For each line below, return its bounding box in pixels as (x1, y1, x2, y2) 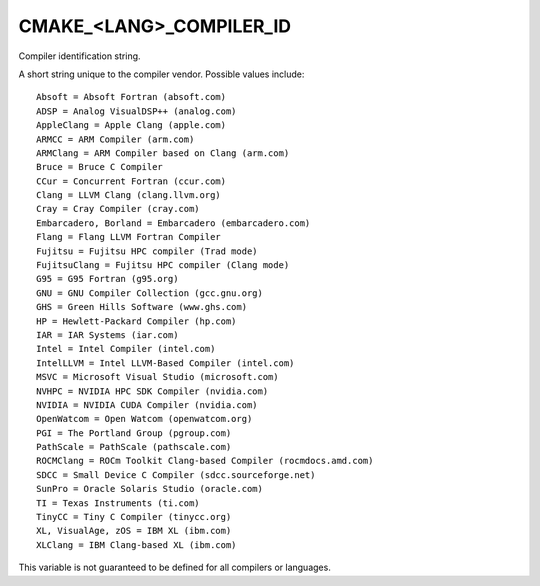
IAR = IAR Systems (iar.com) (36, 329, 179, 340)
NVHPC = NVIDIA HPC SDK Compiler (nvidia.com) (36, 385, 269, 397)
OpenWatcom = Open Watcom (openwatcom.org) (36, 413, 253, 425)
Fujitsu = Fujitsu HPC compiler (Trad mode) (36, 245, 259, 257)
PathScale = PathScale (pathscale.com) (36, 441, 232, 453)
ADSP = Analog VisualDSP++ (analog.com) (36, 105, 237, 117)
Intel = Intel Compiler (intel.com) (36, 343, 216, 355)
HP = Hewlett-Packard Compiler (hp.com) (36, 315, 237, 327)
